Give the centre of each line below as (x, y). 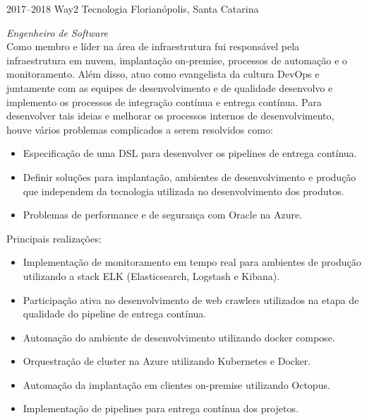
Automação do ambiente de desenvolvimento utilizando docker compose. (179, 337)
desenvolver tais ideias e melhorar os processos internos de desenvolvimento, (170, 116)
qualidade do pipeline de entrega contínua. (115, 314)
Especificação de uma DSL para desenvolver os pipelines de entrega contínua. (190, 153)
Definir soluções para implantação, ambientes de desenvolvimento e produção (189, 176)
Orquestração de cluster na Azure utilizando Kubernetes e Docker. (167, 361)
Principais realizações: (54, 238)
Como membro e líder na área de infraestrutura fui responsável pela (153, 46)
